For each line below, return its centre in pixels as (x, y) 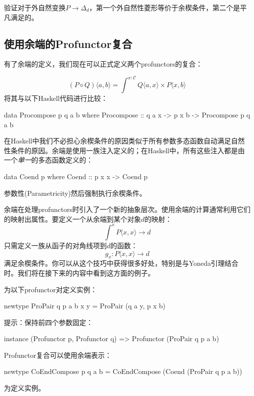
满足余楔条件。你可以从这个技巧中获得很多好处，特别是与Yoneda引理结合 (121, 263)
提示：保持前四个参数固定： (48, 322)
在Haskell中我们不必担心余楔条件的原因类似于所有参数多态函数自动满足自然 (125, 141)
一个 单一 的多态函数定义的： (48, 160)
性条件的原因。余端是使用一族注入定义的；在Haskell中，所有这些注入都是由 (125, 150)
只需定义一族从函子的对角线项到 (55, 245)
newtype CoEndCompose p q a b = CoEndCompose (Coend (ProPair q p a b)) (123, 371)
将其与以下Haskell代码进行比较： (56, 98)
